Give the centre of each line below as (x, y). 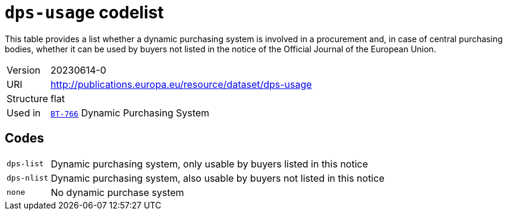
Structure (27, 98)
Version (23, 70)
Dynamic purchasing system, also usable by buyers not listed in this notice (218, 178)
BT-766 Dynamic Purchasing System (130, 113)
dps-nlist (28, 178)
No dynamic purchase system (117, 192)
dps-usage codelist (84, 12)
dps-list (25, 164)
